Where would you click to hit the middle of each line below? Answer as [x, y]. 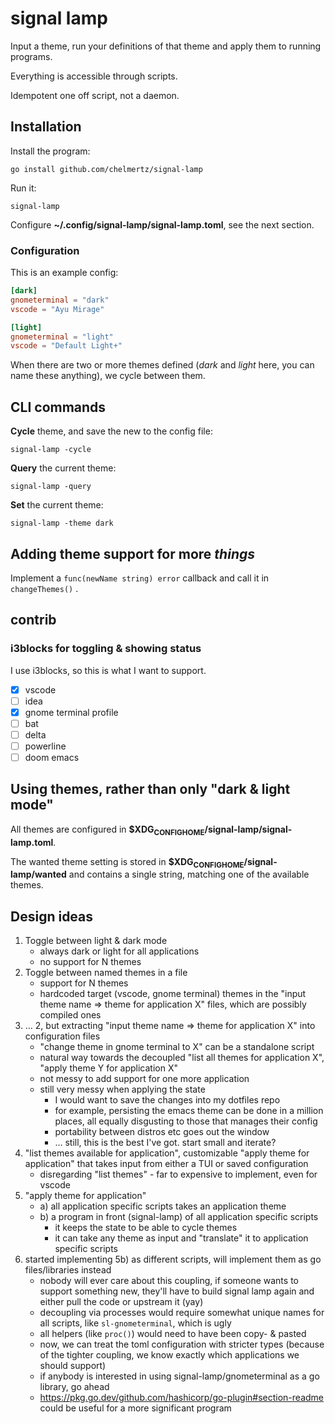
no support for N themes [90, 962]
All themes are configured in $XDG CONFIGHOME [107, 830]
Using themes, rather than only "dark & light [150, 789]
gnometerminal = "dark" [60, 300]
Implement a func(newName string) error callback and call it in [140, 578]
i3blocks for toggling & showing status [106, 649]
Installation [46, 127]
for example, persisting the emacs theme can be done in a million [189, 1111]
